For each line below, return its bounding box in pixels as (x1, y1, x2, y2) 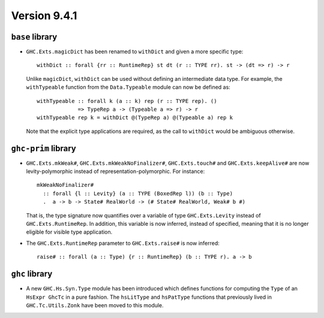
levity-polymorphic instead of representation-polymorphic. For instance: (26, 168, 205, 175)
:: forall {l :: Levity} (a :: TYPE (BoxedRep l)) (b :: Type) (43, 190, 233, 197)
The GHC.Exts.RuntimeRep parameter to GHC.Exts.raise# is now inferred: (26, 240, 220, 247)
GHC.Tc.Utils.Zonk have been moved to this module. (26, 301, 164, 308)
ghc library (11, 269, 53, 279)
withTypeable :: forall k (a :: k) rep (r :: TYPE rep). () (37, 98, 217, 104)
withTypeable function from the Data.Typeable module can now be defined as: (26, 84, 230, 91)
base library (11, 32, 58, 42)
